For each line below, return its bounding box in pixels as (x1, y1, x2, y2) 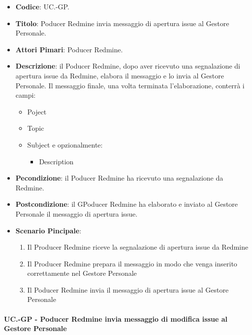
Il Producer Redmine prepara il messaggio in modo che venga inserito (27, 258, 237, 268)
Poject (27, 106, 47, 116)
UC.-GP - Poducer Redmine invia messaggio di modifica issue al (4, 313, 228, 324)
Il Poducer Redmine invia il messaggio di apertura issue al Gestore (27, 284, 229, 295)
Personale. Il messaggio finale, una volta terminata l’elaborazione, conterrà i (15, 80, 245, 90)
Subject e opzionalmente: (27, 139, 103, 149)
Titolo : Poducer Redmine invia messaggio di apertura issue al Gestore (15, 18, 229, 28)
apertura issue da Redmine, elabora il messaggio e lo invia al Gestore (15, 70, 224, 80)
